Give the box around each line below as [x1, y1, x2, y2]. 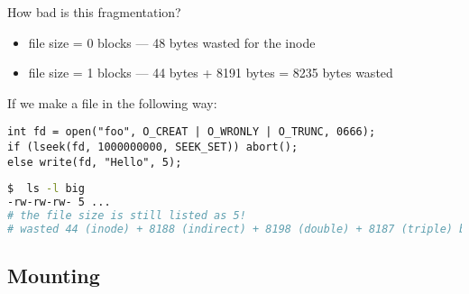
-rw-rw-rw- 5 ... [7, 196, 111, 209]
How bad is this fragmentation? [7, 3, 181, 21]
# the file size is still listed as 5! [7, 209, 246, 223]
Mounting [7, 262, 100, 289]
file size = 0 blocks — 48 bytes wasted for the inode [28, 32, 316, 51]
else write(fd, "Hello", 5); [7, 155, 182, 169]
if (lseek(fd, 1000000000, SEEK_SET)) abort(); [7, 141, 299, 154]
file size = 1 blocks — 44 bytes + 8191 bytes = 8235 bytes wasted [28, 63, 393, 82]
